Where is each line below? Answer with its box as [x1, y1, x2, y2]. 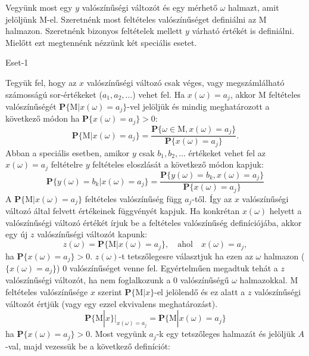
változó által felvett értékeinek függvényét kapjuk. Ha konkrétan [5, 205, 240, 217]
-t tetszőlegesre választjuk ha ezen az [118, 249, 253, 262]
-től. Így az [192, 192, 232, 205]
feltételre [51, 158, 83, 171]
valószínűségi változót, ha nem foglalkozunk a [5, 274, 171, 286]
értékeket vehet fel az [188, 146, 266, 159]
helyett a [269, 205, 302, 217]
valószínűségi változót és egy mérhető [82, 1, 217, 13]
